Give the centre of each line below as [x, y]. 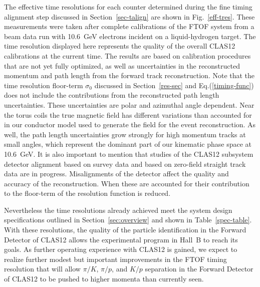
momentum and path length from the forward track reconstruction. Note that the [129, 75]
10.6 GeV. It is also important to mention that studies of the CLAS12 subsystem [129, 154]
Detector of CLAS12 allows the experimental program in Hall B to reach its [121, 239]
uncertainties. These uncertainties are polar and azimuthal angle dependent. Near [129, 104]
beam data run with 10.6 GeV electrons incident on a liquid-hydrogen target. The [130, 36]
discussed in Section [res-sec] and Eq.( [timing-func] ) [174, 85]
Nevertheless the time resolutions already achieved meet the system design [118, 210]
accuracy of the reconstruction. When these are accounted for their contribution [127, 183]
